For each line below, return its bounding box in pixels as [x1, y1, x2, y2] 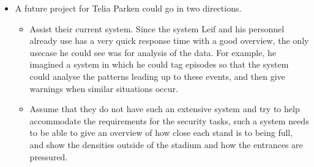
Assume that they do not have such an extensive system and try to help [29, 102, 300, 115]
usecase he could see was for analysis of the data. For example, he [29, 46, 276, 59]
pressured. [29, 150, 68, 163]
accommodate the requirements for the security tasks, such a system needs [29, 114, 309, 127]
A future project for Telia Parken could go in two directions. [15, 2, 242, 14]
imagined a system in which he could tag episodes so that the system [29, 58, 289, 71]
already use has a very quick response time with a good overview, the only [29, 34, 309, 47]
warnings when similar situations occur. [29, 82, 178, 94]
